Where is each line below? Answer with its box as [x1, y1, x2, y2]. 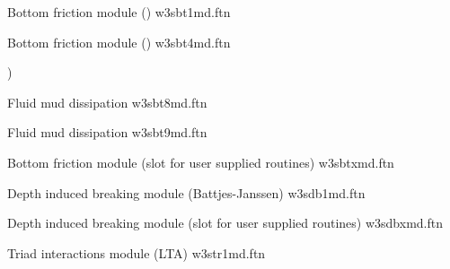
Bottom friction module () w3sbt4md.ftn [7, 32, 231, 51]
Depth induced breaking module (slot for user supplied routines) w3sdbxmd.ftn [7, 213, 443, 232]
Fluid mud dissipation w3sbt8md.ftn [7, 92, 207, 111]
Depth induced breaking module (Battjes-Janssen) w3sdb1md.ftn [7, 183, 366, 202]
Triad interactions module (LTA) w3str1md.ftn [7, 243, 266, 262]
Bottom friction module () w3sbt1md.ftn [7, 3, 231, 21]
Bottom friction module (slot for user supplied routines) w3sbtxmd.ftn [7, 152, 394, 171]
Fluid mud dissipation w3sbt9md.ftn [7, 123, 207, 142]
